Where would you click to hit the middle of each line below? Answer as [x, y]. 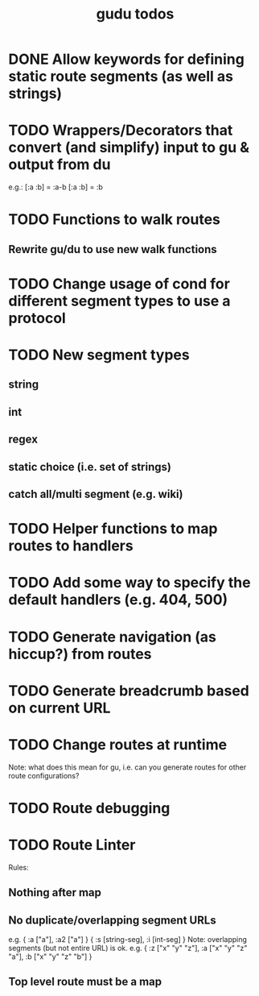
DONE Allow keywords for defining [127, 59]
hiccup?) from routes [80, 654]
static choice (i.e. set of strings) [90, 467]
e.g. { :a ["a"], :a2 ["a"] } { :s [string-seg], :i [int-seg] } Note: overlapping [128, 940]
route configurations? [44, 775]
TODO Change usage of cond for [119, 284]
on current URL [60, 708]
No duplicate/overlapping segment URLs [112, 920]
